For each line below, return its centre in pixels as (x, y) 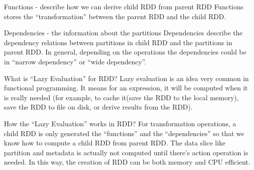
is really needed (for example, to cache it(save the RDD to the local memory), (121, 97)
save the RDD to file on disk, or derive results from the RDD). (98, 107)
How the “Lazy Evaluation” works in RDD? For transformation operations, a (120, 123)
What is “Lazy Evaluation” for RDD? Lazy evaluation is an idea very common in (127, 78)
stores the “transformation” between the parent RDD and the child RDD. (115, 16)
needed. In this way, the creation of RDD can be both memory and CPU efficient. (127, 162)
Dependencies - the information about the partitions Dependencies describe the (123, 33)
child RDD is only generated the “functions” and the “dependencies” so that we (124, 133)
